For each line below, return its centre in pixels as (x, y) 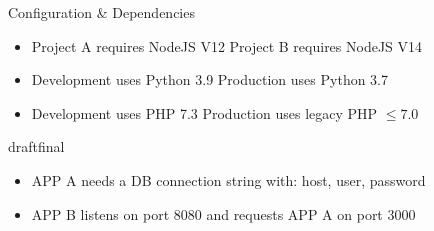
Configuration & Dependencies (101, 12)
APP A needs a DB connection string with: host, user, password (228, 179)
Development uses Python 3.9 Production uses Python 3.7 (209, 79)
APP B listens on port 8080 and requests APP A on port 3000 (223, 213)
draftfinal (36, 146)
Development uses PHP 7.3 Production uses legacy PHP (204, 112)
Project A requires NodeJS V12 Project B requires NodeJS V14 (227, 45)
